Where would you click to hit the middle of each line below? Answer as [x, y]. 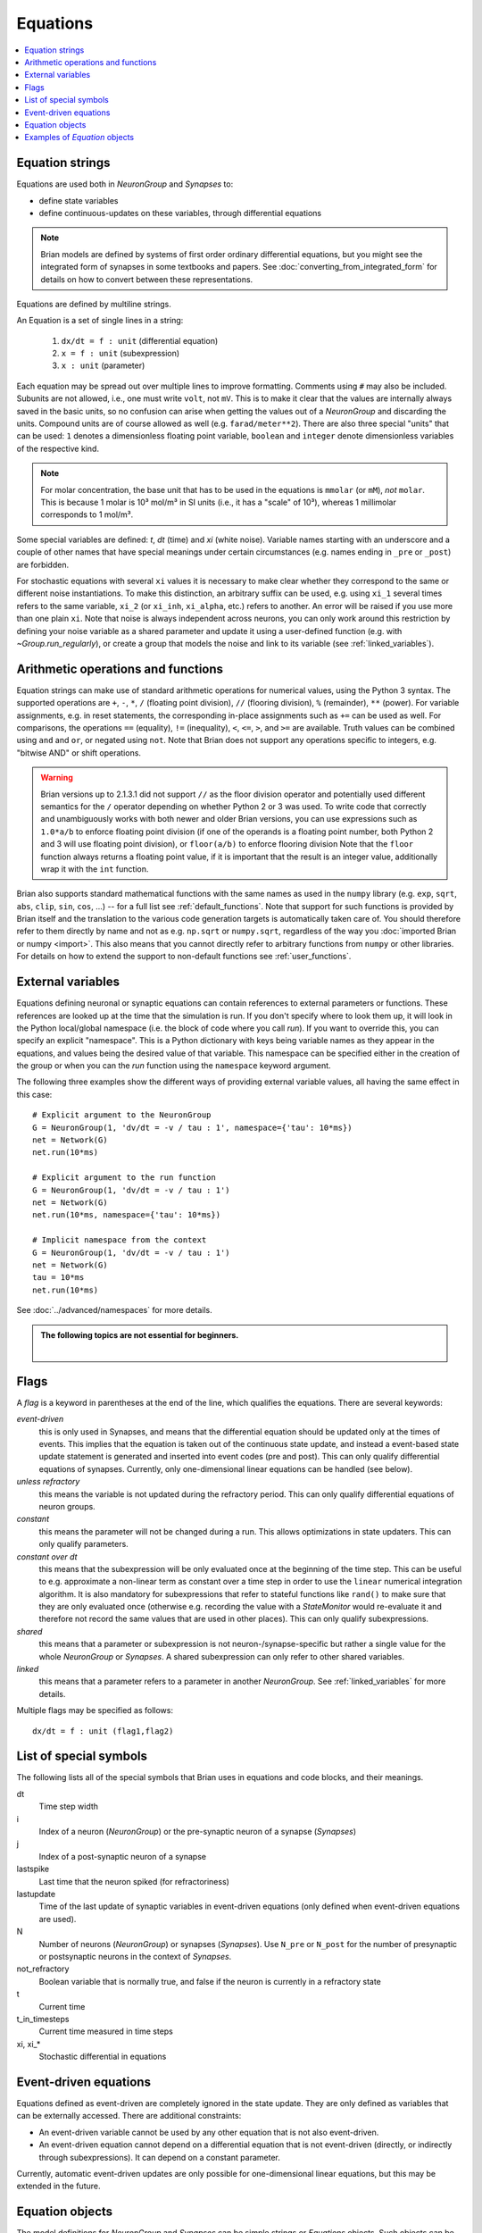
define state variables [79, 200]
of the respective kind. [58, 448]
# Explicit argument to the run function [124, 1178]
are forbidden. [43, 565]
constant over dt [47, 1556]
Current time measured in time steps [106, 2031]
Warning [57, 778]
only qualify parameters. [83, 1544]
